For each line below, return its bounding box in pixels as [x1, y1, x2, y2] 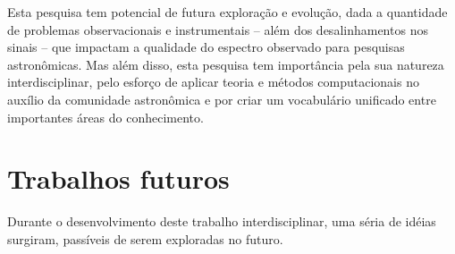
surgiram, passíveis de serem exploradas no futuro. [7, 229, 283, 248]
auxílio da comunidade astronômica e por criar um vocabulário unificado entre [7, 89, 436, 108]
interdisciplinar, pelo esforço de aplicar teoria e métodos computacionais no [7, 72, 419, 91]
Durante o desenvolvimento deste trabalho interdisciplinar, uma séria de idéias [7, 212, 436, 231]
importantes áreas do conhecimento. [7, 107, 204, 126]
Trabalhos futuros [7, 160, 230, 197]
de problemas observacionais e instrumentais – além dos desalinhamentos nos [7, 20, 428, 38]
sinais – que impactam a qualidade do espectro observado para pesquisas [7, 38, 405, 56]
